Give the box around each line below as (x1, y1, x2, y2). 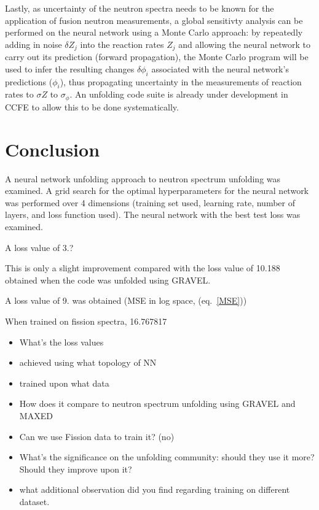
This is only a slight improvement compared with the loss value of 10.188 (5, 261, 280, 274)
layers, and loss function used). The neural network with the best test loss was (5, 208, 301, 221)
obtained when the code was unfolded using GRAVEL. (5, 273, 211, 286)
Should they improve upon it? (19, 462, 132, 475)
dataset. (19, 495, 50, 508)
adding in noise (5, 37, 62, 50)
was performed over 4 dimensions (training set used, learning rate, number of (5, 196, 295, 209)
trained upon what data (19, 376, 109, 389)
